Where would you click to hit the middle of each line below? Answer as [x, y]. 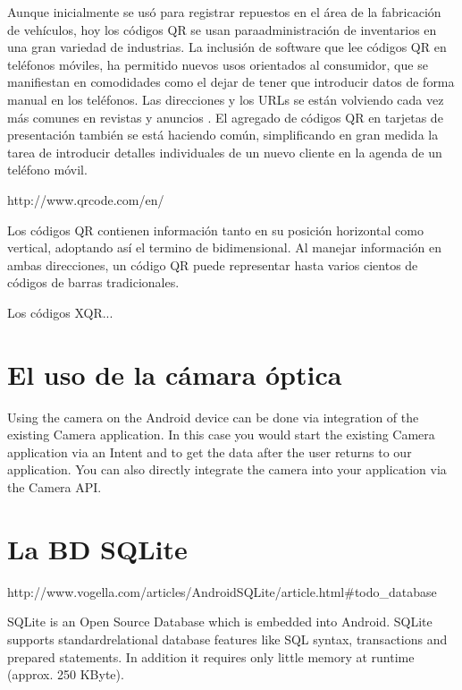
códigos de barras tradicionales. [93, 282]
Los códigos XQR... [60, 312]
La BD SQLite [97, 548]
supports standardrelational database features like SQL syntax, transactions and [227, 639]
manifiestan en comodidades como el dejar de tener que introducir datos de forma [231, 82]
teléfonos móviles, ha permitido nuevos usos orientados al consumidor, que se [218, 64]
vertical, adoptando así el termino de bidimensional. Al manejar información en [225, 247]
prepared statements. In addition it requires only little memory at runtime [211, 656]
